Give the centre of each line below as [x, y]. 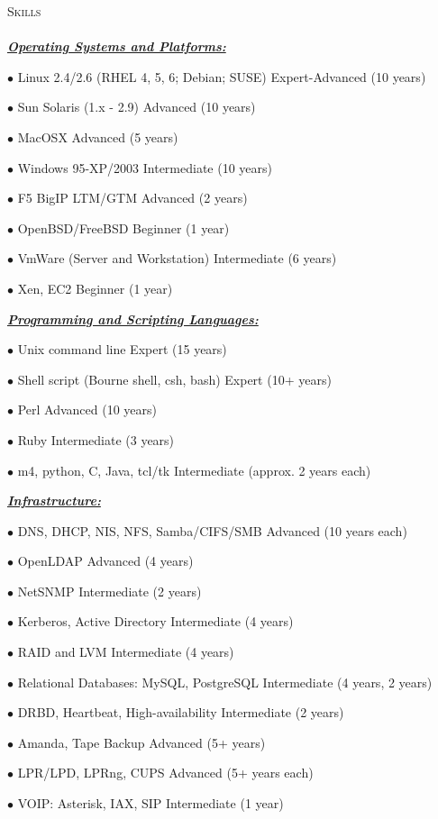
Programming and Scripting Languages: [133, 318]
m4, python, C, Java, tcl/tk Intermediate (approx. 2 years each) [194, 470]
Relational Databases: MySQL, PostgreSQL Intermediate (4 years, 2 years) [225, 682]
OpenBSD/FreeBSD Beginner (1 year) [123, 227]
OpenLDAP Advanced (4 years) [105, 561]
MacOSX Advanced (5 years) [98, 136]
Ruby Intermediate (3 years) [96, 439]
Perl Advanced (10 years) [87, 409]
